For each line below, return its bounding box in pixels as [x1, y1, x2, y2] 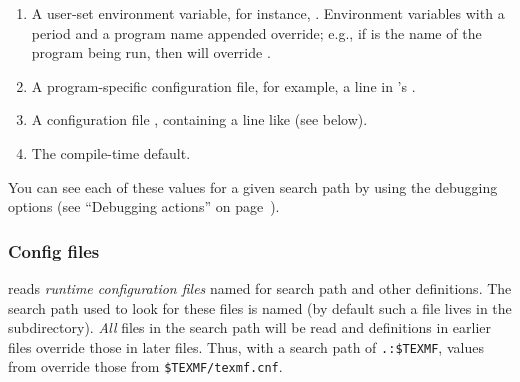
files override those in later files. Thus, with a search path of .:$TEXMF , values [8, 336, 484, 357]
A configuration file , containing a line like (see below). [31, 109, 368, 130]
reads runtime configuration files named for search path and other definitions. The [8, 277, 512, 298]
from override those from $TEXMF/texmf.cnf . [8, 356, 283, 377]
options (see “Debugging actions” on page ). [8, 196, 280, 217]
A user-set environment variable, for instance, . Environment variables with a [31, 3, 505, 23]
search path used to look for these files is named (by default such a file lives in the [8, 297, 512, 318]
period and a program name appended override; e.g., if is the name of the [31, 22, 482, 43]
